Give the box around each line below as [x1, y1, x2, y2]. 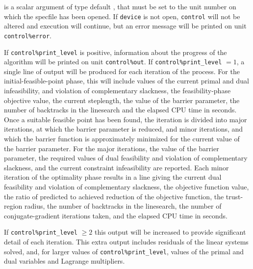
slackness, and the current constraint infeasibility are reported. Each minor [4, 162, 229, 172]
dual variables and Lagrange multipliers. [4, 256, 125, 266]
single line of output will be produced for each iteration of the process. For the [4, 66, 240, 76]
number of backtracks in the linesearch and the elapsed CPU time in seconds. [4, 105, 237, 115]
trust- [226, 191, 243, 201]
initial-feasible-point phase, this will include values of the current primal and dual [4, 76, 249, 86]
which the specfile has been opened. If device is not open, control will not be [4, 11, 240, 21]
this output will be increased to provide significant [95, 227, 246, 237]
